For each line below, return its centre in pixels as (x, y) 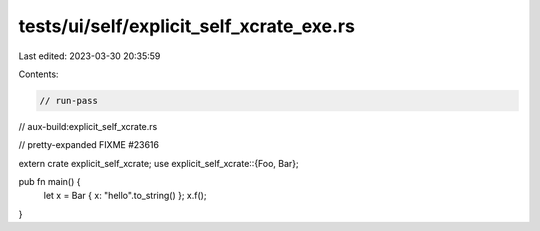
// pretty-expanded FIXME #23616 (89, 145)
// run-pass (69, 100)
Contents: (38, 74)
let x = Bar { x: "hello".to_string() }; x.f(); (125, 196)
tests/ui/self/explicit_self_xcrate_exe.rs (186, 26)
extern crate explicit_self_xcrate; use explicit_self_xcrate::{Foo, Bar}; (158, 163)
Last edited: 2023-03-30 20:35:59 (89, 56)
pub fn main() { (49, 182)
